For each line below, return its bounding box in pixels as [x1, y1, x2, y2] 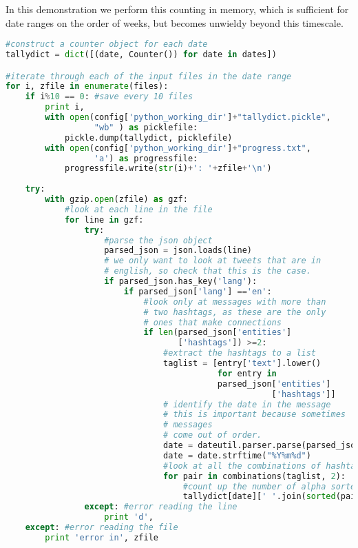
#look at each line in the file [64, 204, 213, 214]
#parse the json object [104, 235, 213, 245]
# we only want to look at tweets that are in [104, 256, 322, 266]
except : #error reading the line [84, 502, 238, 512]
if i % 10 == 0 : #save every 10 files [25, 92, 193, 102]
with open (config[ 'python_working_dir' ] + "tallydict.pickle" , [45, 112, 331, 123]
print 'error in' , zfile [45, 532, 158, 542]
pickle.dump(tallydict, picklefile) [64, 132, 233, 143]
